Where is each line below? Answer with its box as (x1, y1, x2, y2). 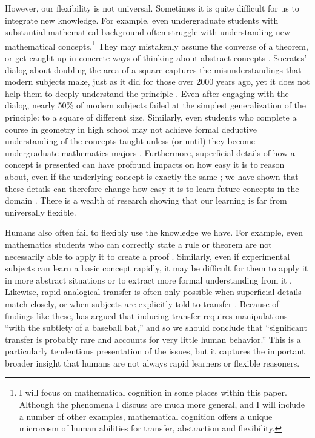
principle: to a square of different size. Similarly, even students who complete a (5, 111, 297, 123)
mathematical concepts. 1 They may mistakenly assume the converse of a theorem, (5, 38, 308, 52)
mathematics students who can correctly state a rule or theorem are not (5, 237, 272, 250)
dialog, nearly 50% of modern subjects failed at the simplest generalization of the (5, 99, 307, 111)
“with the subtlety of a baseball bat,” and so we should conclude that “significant (5, 321, 307, 334)
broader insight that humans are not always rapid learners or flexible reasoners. (5, 356, 300, 369)
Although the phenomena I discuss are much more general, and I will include (19, 398, 305, 411)
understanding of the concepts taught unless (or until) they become (5, 134, 256, 147)
